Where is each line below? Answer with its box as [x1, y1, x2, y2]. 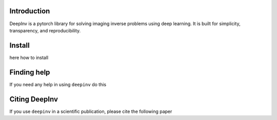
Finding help [9, 68, 50, 76]
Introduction [9, 7, 50, 15]
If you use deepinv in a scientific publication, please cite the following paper [9, 108, 172, 114]
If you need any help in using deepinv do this [9, 81, 107, 87]
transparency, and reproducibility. [9, 27, 81, 33]
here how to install [9, 54, 49, 61]
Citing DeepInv [9, 95, 58, 104]
